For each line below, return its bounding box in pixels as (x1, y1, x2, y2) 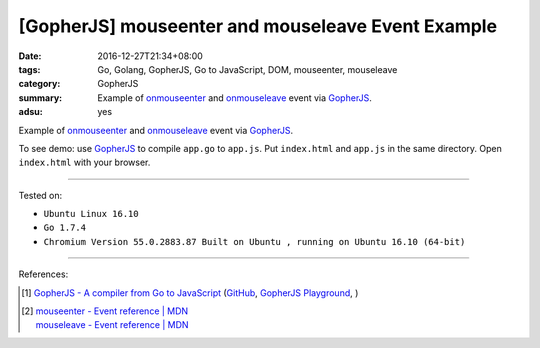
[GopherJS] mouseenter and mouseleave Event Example (18, 15, 498, 37)
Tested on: (18, 189, 63, 201)
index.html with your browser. (18, 156, 151, 169)
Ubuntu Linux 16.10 (43, 208, 139, 220)
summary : (18, 91, 63, 104)
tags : (18, 63, 41, 75)
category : (18, 78, 61, 90)
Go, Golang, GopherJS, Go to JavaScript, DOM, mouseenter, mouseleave (97, 63, 398, 75)
